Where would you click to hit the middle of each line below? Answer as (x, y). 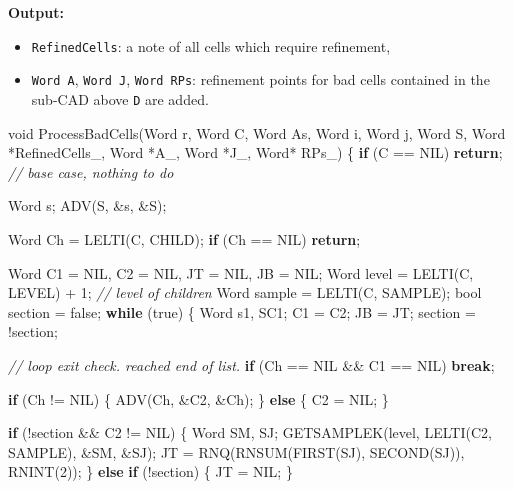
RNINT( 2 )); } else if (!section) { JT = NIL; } (150, 471)
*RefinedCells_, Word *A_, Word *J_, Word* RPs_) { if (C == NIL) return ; (255, 152)
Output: (36, 12)
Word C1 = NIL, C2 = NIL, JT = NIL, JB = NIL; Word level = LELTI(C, (241, 272)
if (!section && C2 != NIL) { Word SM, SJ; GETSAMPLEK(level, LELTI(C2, (250, 432)
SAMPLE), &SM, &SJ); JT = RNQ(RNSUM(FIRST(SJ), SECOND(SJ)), (236, 451)
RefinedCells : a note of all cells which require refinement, (211, 45)
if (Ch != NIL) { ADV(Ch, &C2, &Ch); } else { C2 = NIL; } (198, 398)
